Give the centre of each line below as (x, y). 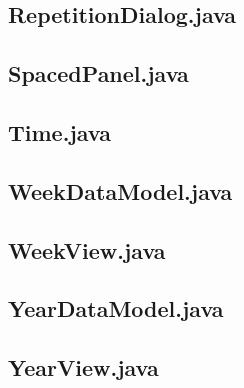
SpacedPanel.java (98, 73)
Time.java (59, 131)
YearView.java (83, 367)
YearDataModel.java (116, 308)
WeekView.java (87, 249)
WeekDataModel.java (120, 190)
